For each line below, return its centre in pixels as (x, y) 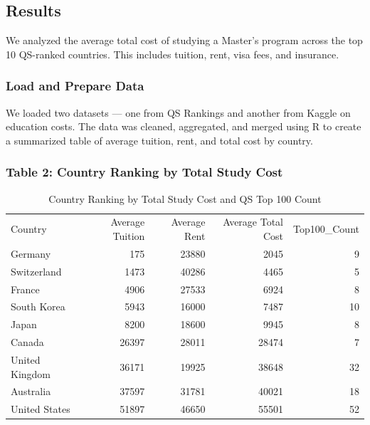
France (25, 289)
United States (41, 409)
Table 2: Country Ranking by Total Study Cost (144, 172)
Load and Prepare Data (75, 86)
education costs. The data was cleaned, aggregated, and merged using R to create (184, 126)
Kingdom (31, 373)
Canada (27, 342)
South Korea (38, 306)
